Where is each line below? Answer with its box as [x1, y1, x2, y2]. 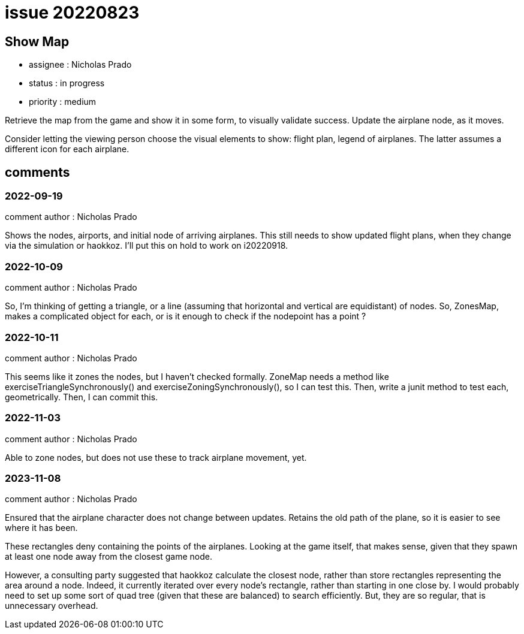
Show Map [5, 34, 70, 49]
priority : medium [29, 96, 97, 107]
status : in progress [29, 78, 105, 89]
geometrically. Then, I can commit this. [5, 391, 158, 402]
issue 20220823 [5, 2, 140, 23]
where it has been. [5, 523, 78, 533]
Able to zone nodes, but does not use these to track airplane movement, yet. [5, 452, 307, 463]
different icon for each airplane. [5, 144, 130, 155]
